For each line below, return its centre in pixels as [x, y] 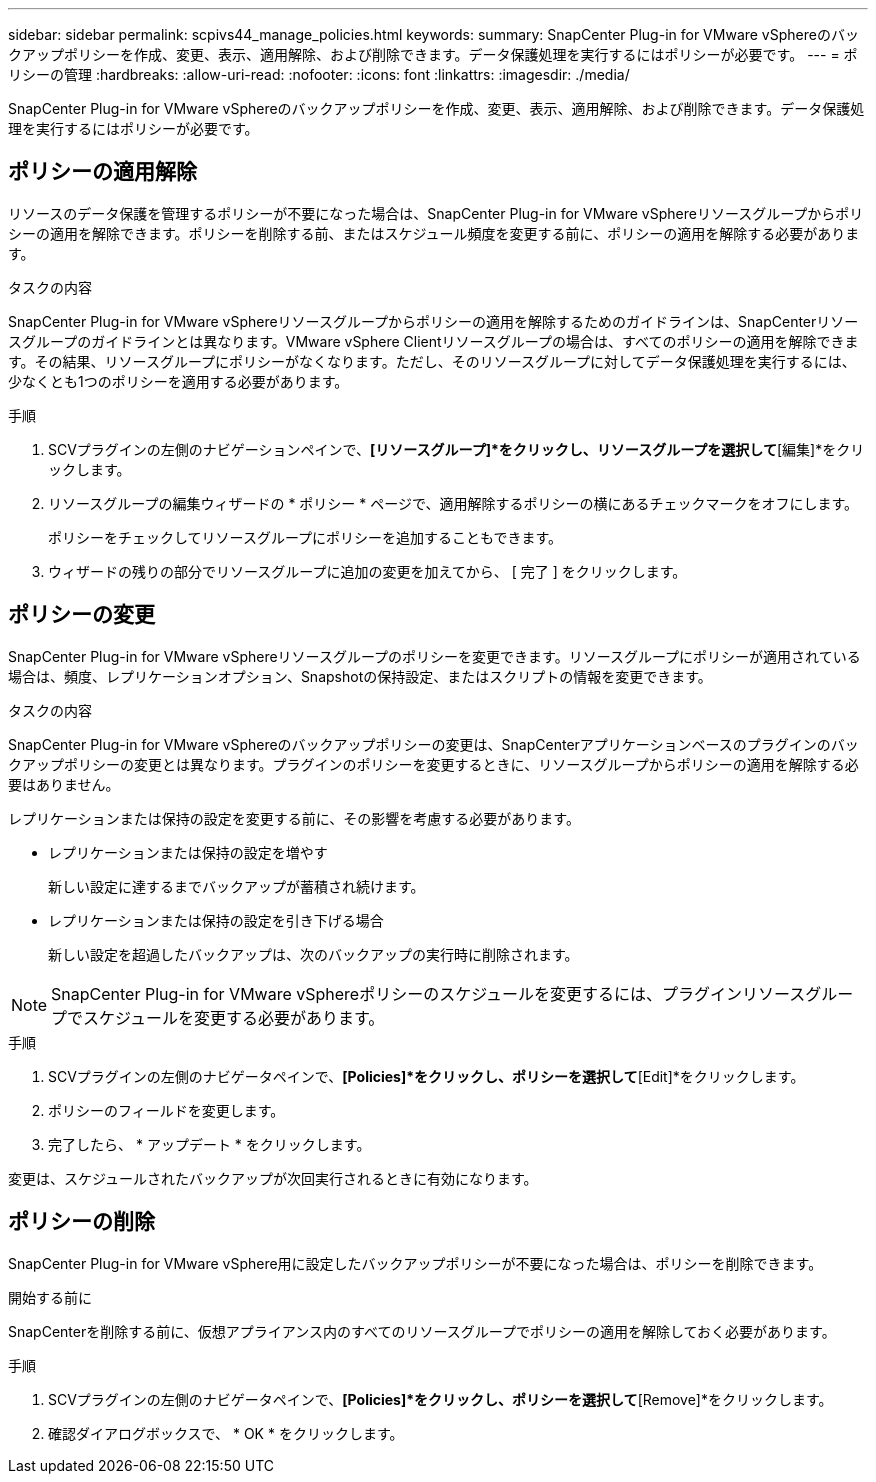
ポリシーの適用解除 [102, 172]
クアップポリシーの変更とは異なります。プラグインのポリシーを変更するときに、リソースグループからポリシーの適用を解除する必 [433, 764]
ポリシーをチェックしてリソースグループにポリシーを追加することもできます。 [305, 537]
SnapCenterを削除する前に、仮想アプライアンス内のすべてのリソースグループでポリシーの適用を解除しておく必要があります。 [422, 1331]
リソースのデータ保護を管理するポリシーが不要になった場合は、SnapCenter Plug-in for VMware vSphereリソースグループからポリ [436, 213]
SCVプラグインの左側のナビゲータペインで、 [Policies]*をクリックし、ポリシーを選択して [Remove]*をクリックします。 [440, 1399]
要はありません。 [64, 784]
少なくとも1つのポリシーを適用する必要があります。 [178, 381]
